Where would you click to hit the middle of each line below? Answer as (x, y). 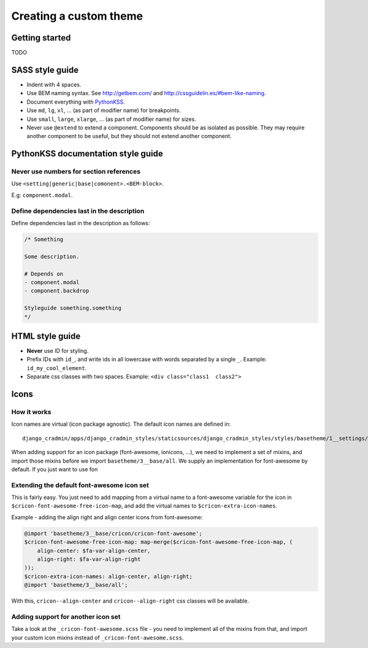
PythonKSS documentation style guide (87, 154)
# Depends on (44, 274)
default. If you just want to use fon (55, 469)
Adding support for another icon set (66, 617)
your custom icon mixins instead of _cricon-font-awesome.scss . (98, 638)
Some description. (52, 256)
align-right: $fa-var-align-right (89, 559)
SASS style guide (45, 70)
